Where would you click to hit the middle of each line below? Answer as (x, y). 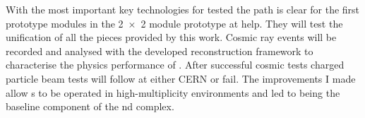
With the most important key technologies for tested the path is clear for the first (183, 9)
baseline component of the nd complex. (90, 106)
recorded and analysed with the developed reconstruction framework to (160, 51)
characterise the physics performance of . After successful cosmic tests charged (175, 65)
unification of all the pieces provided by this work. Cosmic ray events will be (171, 37)
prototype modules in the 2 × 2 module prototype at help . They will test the (174, 23)
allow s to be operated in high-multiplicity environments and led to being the (173, 92)
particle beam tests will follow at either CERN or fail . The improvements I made (181, 78)
